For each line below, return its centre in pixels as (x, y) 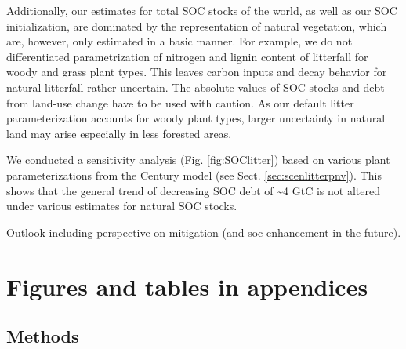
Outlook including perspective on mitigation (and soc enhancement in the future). (204, 232)
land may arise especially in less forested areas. (119, 133)
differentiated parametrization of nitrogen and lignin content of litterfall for (187, 56)
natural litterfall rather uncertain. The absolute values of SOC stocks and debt (196, 87)
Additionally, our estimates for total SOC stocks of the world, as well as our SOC (202, 10)
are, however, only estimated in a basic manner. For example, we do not (179, 41)
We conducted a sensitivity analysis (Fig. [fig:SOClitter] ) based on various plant (198, 160)
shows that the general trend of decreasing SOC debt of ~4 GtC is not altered (193, 190)
